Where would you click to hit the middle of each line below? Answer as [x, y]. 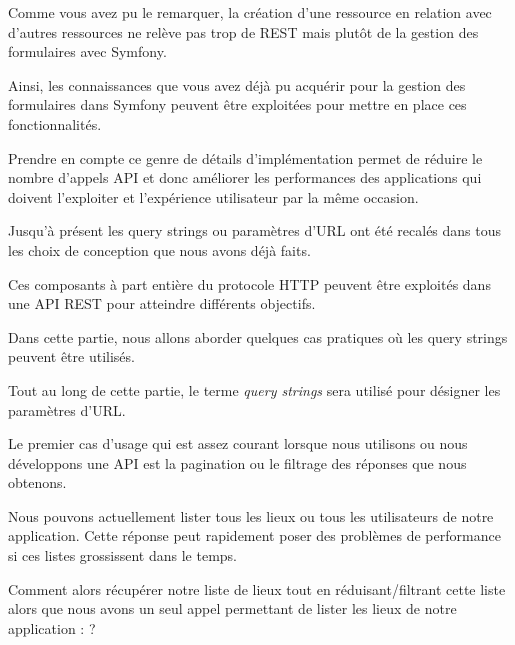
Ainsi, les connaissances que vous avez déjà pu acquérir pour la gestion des [237, 84]
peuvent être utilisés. [71, 356]
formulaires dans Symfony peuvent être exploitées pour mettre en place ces [237, 104]
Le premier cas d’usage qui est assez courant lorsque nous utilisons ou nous [238, 443]
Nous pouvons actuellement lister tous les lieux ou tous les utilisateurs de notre [251, 515]
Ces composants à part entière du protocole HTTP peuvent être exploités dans [249, 283]
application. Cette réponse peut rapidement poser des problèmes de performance [254, 535]
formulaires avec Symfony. [87, 51]
